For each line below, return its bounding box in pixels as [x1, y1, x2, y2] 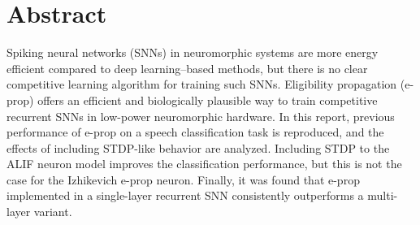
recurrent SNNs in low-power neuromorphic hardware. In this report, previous [6, 107, 395, 124]
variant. [33, 203, 72, 220]
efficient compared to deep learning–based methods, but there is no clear [6, 59, 368, 76]
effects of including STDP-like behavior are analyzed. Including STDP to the [6, 139, 390, 156]
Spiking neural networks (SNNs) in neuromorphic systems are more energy [6, 44, 379, 61]
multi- [367, 187, 398, 204]
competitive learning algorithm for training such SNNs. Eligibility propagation [6, 76, 397, 93]
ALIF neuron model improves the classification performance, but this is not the [6, 155, 402, 172]
